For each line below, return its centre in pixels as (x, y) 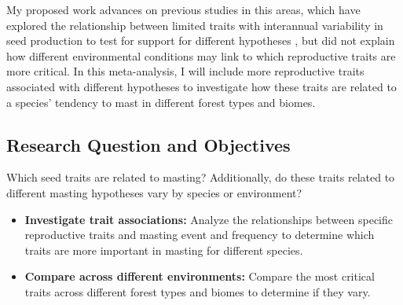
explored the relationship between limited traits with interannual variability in (195, 25)
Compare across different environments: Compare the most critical (200, 276)
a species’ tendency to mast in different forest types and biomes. (161, 102)
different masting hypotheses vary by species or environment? (154, 192)
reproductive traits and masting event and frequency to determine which (200, 235)
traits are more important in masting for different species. (164, 250)
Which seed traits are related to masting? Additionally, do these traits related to (201, 177)
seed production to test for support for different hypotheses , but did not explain (201, 40)
